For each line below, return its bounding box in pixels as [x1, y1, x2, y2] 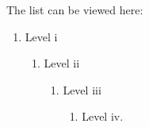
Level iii [63, 81, 101, 98]
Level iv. [82, 108, 124, 125]
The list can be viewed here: [6, 2, 143, 17]
